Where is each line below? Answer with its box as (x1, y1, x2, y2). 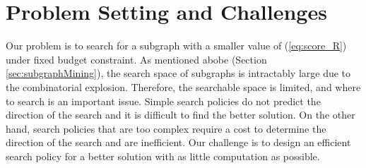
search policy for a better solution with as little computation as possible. (6, 148, 320, 163)
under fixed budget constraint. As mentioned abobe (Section (6, 52, 267, 66)
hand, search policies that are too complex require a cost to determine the (6, 121, 326, 136)
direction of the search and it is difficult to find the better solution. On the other (6, 107, 355, 122)
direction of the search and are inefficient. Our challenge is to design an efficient (6, 135, 351, 150)
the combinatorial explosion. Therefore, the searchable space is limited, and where (6, 79, 361, 94)
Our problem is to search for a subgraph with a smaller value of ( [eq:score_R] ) (6, 38, 347, 53)
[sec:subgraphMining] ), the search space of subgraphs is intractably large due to (6, 66, 351, 80)
